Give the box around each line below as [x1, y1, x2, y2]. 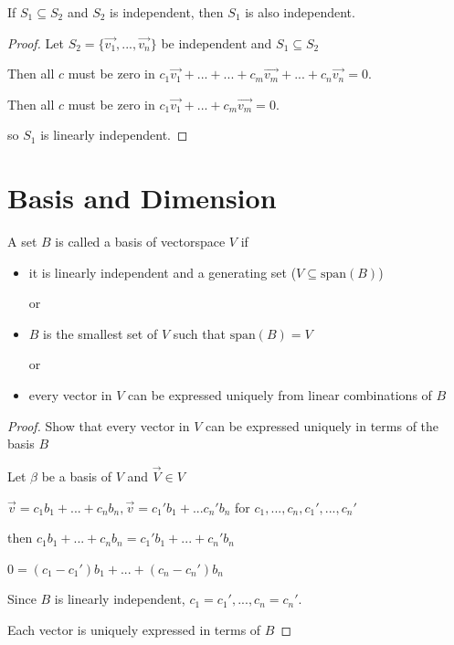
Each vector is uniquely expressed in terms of [7, 620, 261, 640]
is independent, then [110, 3, 224, 21]
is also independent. [245, 3, 355, 21]
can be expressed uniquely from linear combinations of [127, 386, 432, 405]
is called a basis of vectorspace [55, 232, 226, 251]
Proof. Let [7, 33, 64, 52]
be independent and [161, 33, 272, 52]
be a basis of [41, 467, 112, 486]
